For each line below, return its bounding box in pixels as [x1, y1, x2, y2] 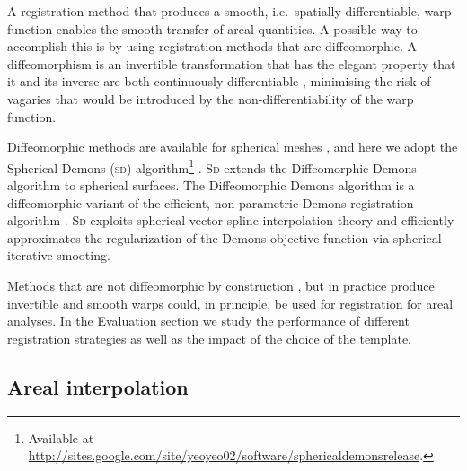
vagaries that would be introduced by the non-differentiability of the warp [7, 89, 414, 108]
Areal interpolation [7, 372, 189, 400]
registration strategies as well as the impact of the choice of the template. [7, 328, 411, 347]
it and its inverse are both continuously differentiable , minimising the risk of [7, 72, 431, 91]
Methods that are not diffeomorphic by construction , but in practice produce [7, 275, 435, 294]
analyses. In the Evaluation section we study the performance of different [7, 311, 410, 330]
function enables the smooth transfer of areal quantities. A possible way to [7, 19, 418, 38]
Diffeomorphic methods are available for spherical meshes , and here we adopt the [7, 137, 458, 156]
